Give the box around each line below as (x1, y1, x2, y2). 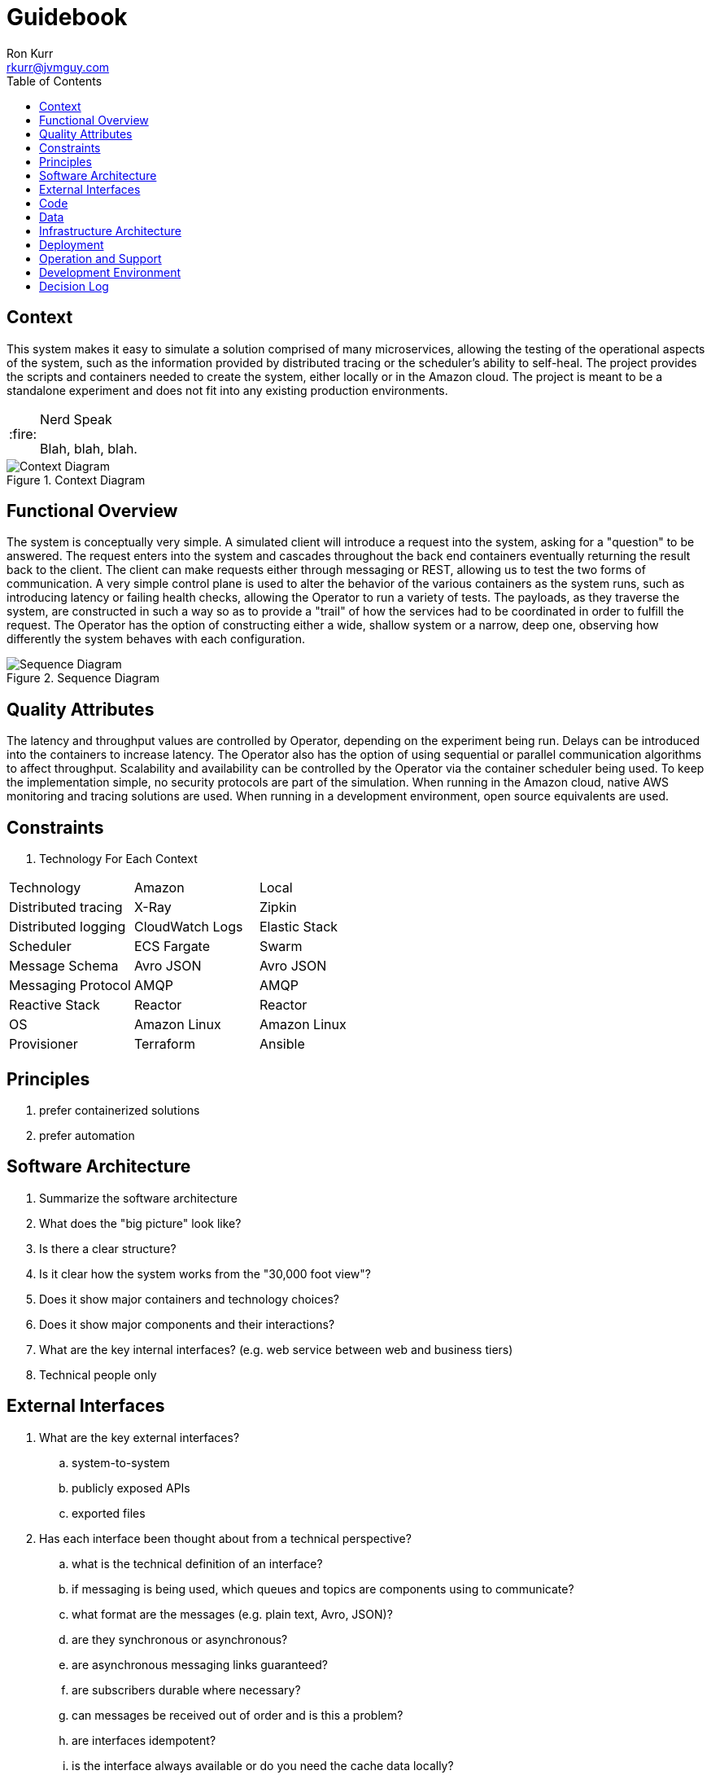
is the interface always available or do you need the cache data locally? (72, 1758, 454, 1773)
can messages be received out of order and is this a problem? (72, 1707, 403, 1722)
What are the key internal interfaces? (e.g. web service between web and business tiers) (39, 1342, 513, 1356)
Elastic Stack (259, 918, 338, 936)
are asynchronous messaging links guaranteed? (72, 1657, 328, 1672)
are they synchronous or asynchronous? (72, 1632, 288, 1646)
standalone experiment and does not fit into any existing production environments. (7, 383, 448, 397)
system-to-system (72, 1455, 170, 1470)
